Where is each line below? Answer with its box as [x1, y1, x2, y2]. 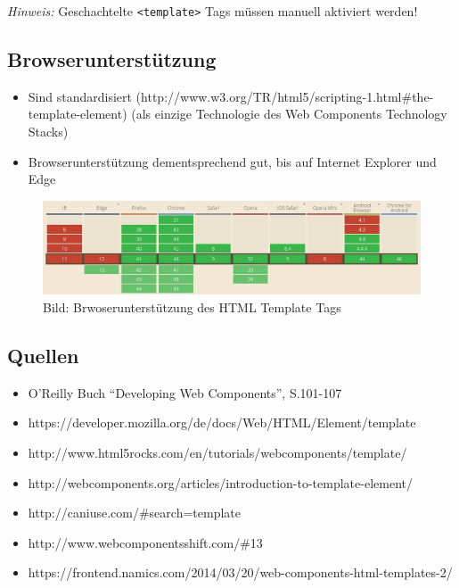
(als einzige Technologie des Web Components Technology [131, 104, 447, 123]
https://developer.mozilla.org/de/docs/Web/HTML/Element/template [28, 413, 416, 432]
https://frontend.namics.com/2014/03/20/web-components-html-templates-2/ [28, 563, 453, 582]
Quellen [7, 341, 79, 369]
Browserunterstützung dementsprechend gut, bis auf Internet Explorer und [28, 152, 437, 170]
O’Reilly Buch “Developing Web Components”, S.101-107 [28, 383, 342, 402]
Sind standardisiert [28, 87, 132, 105]
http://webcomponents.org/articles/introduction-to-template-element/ [28, 473, 413, 492]
